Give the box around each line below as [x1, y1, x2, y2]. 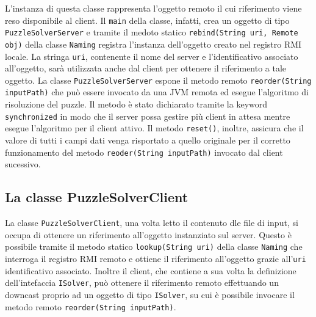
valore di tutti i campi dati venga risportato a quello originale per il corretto [5, 134, 290, 147]
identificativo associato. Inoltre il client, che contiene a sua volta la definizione [5, 264, 296, 277]
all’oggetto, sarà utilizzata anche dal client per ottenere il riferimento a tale [5, 62, 287, 75]
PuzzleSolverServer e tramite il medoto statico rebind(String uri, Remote [5, 26, 298, 38]
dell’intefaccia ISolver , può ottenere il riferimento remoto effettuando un [5, 276, 279, 289]
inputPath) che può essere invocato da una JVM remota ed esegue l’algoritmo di [5, 86, 309, 98]
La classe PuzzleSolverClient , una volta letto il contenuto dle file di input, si [5, 216, 298, 229]
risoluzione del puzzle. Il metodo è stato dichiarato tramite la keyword [5, 98, 268, 111]
